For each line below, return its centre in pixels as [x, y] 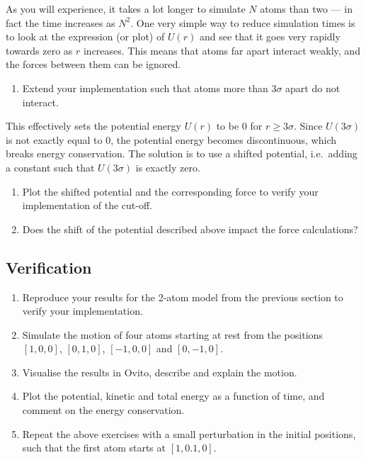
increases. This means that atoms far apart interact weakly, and [222, 50]
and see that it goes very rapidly [270, 37]
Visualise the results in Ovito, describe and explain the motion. [160, 372]
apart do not [313, 88]
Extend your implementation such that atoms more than [145, 88]
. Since [308, 126]
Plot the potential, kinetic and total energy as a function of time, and [173, 396]
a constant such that [50, 167]
